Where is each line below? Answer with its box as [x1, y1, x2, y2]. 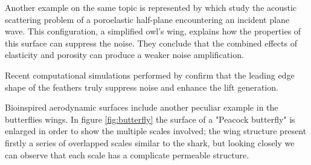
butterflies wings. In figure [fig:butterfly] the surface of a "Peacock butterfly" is [5, 112, 295, 125]
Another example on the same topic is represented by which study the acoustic [5, 1, 297, 13]
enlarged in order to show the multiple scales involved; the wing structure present [5, 125, 307, 137]
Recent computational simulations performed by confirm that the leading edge [5, 68, 295, 81]
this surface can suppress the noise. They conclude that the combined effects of [5, 36, 297, 49]
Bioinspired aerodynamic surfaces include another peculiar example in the [5, 101, 278, 114]
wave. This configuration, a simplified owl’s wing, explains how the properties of [5, 25, 301, 37]
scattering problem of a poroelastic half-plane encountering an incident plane [5, 13, 289, 25]
